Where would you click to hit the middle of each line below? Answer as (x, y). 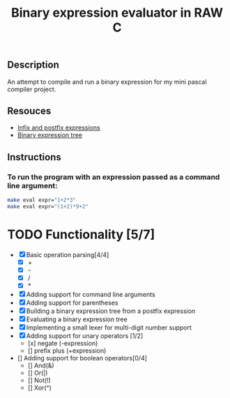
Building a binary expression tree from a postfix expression (111, 311)
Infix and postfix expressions (59, 128)
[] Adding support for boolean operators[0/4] (82, 358)
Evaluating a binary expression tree (77, 319)
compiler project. (32, 89)
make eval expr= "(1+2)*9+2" (48, 206)
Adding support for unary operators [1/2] (85, 336)
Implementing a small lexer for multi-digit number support (109, 328)
